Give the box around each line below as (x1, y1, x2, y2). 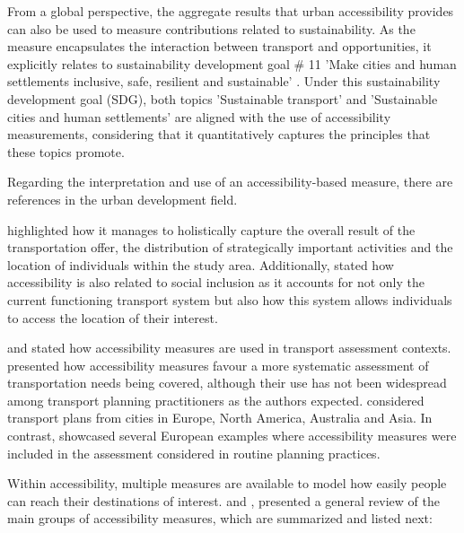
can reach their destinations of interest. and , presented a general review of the (7, 491, 440, 510)
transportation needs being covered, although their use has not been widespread (7, 373, 447, 392)
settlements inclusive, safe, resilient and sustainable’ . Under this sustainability (7, 72, 441, 91)
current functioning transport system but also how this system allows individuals (7, 290, 452, 309)
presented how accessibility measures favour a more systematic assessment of (7, 355, 429, 374)
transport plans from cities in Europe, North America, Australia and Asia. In (7, 408, 433, 427)
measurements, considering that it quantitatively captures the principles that (7, 125, 431, 144)
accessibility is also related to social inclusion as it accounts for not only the (7, 273, 425, 292)
